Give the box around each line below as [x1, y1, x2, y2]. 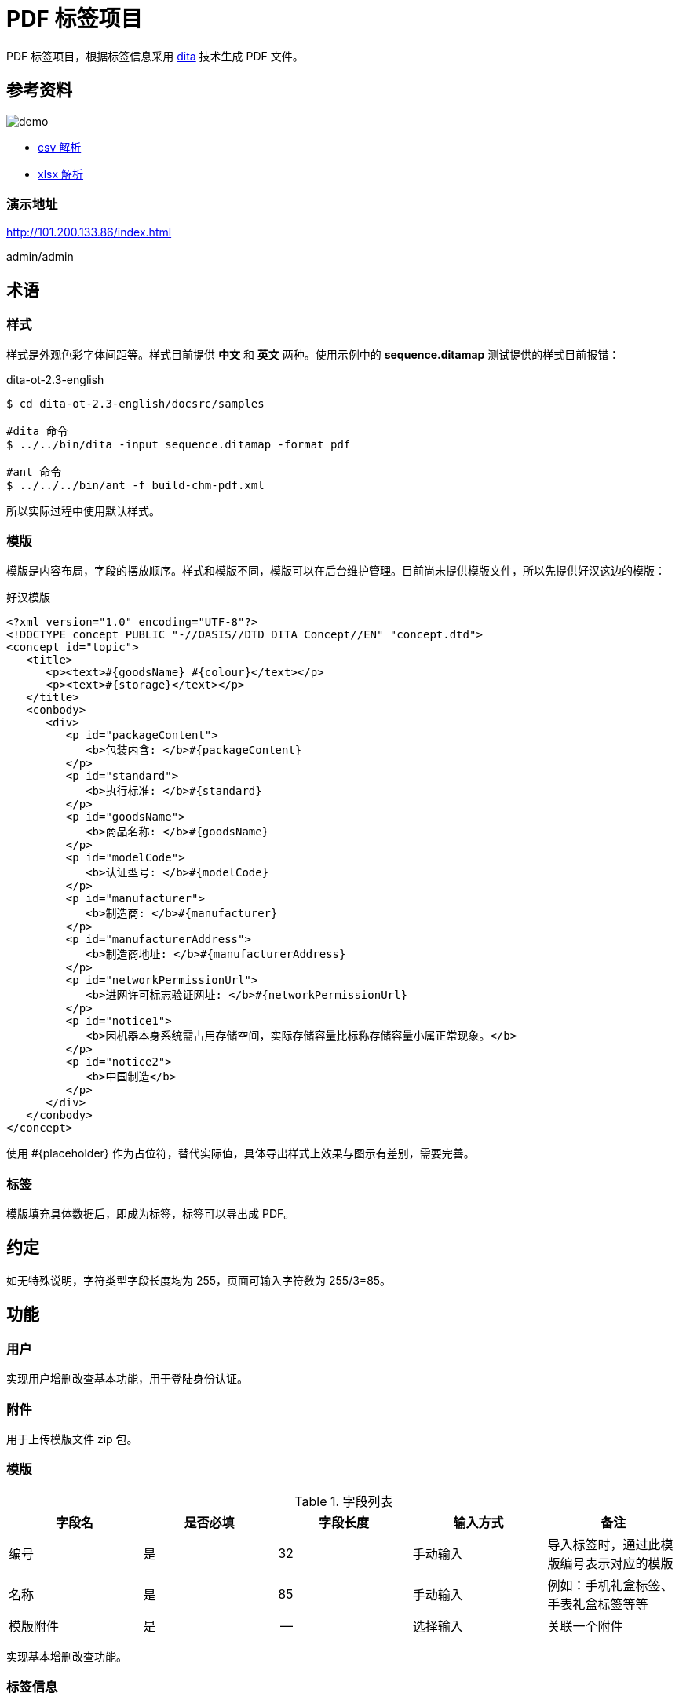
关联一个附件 [547, 1618, 623, 1634]
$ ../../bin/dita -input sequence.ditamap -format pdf [6, 437, 351, 451]
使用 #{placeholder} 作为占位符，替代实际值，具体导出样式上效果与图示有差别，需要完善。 [6, 1146, 475, 1161]
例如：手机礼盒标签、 [547, 1577, 674, 1593]
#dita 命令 [6, 424, 68, 437]
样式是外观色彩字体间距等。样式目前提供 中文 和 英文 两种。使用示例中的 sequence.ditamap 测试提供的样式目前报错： [6, 347, 620, 361]
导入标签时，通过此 [547, 1536, 661, 1552]
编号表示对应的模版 [560, 1555, 674, 1571]
